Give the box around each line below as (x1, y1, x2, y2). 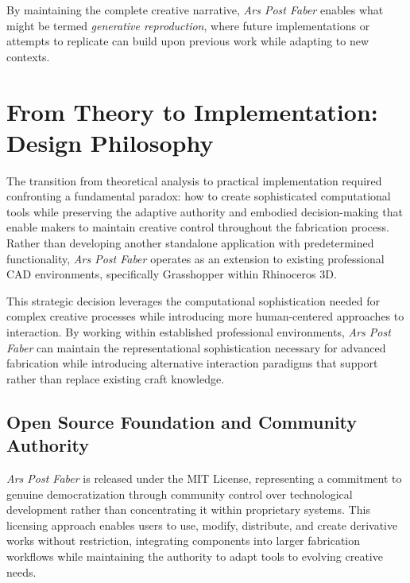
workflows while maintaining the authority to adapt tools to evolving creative (6, 547, 383, 564)
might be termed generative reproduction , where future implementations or (6, 17, 370, 33)
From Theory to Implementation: (6, 95, 378, 127)
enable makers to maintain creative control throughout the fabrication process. (6, 219, 389, 235)
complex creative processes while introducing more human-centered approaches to (6, 308, 404, 325)
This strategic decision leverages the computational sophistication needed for (6, 292, 380, 309)
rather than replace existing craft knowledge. (6, 370, 225, 387)
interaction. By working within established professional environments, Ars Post (6, 324, 391, 340)
